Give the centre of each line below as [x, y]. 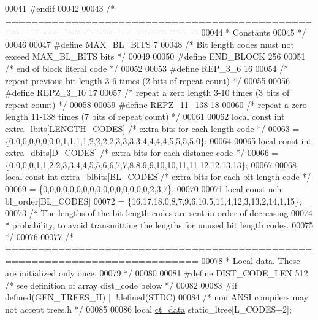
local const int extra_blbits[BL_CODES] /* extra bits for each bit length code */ [158, 177]
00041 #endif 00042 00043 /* [60, 8]
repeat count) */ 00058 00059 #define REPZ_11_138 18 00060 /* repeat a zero [156, 104]
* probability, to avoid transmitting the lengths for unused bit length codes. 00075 [159, 224]
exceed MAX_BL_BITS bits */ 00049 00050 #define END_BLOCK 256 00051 [155, 56]
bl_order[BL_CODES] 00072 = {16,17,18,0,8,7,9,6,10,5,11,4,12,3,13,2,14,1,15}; [153, 201]
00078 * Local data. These [251, 261]
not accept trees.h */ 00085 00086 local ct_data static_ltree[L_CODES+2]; [148, 309]
